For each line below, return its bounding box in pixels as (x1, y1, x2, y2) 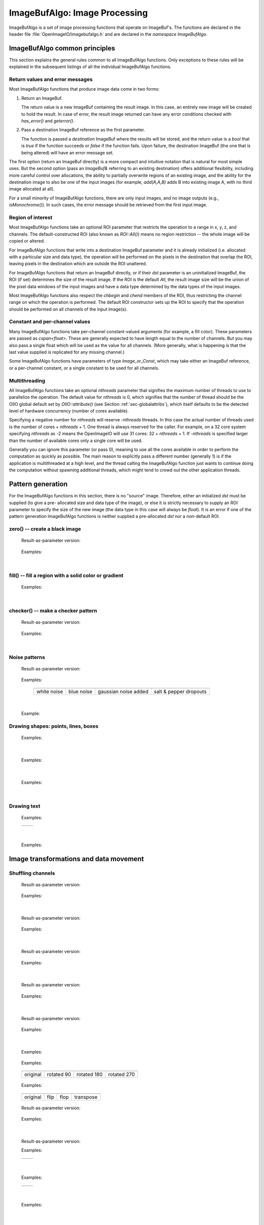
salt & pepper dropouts (154, 688, 207, 695)
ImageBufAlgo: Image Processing (9, 7, 148, 18)
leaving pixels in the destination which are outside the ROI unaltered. (9, 261, 147, 267)
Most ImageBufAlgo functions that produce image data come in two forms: (9, 86, 160, 92)
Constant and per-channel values (9, 318, 90, 325)
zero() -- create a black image (9, 526, 81, 533)
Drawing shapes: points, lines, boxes (9, 723, 99, 730)
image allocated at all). (9, 186, 55, 192)
